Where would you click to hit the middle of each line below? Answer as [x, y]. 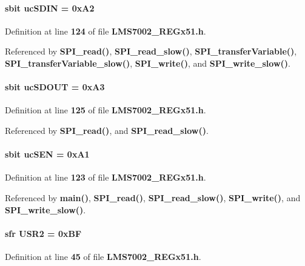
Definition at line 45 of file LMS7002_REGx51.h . [103, 256]
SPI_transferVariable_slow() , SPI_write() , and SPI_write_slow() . [148, 63]
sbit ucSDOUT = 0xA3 [55, 87]
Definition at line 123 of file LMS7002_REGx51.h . [106, 177]
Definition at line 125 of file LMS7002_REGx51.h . [106, 110]
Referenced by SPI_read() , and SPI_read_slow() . [107, 130]
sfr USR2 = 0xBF [43, 233]
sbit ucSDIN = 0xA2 [50, 8]
